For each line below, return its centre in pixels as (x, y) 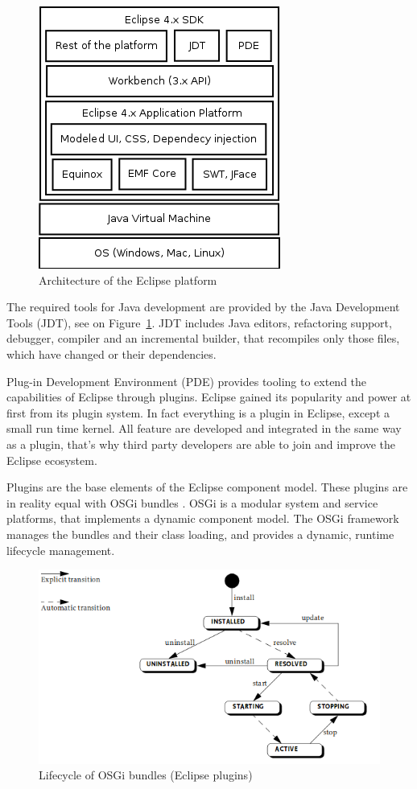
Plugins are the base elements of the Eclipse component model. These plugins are (207, 487)
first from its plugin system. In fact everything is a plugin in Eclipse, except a (198, 412)
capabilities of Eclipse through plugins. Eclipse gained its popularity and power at (209, 397)
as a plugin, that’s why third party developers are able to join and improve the (201, 444)
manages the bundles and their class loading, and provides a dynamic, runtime (200, 534)
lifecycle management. (61, 550)
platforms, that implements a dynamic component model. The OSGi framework (203, 518)
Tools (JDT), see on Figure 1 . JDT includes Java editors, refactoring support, (199, 322)
